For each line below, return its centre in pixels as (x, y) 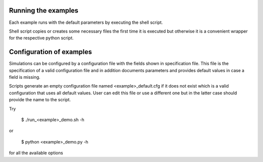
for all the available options (36, 153)
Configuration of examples (50, 52)
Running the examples (44, 10)
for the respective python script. (41, 38)
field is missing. (25, 77)
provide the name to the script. (40, 100)
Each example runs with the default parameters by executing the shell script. (86, 22)
